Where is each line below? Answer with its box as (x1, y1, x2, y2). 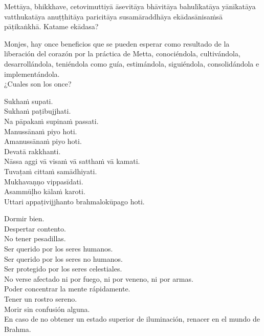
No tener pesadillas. (4, 233, 66, 244)
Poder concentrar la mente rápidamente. (4, 283, 130, 294)
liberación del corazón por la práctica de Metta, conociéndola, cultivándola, (4, 48, 240, 59)
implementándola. (4, 68, 60, 79)
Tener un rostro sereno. (4, 293, 77, 304)
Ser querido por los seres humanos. (4, 243, 113, 254)
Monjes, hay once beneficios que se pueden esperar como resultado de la (4, 38, 230, 49)
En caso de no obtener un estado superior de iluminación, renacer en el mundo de (4, 313, 260, 324)
